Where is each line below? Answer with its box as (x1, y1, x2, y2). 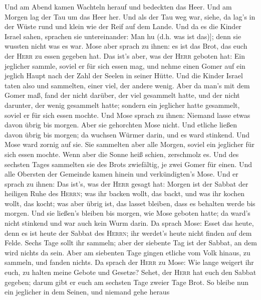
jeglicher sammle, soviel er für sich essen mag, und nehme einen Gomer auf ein (5, 60, 245, 71)
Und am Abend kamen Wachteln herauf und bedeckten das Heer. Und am (5, 2, 232, 12)
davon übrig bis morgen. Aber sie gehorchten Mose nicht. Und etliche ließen (5, 119, 237, 130)
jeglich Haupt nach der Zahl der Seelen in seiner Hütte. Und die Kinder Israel (5, 70, 243, 81)
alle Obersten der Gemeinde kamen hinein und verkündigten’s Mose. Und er (5, 169, 238, 179)
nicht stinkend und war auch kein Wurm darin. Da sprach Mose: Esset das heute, (5, 218, 254, 228)
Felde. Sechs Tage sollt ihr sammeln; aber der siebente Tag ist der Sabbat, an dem (5, 237, 257, 248)
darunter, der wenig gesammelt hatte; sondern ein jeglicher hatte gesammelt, (5, 99, 240, 110)
